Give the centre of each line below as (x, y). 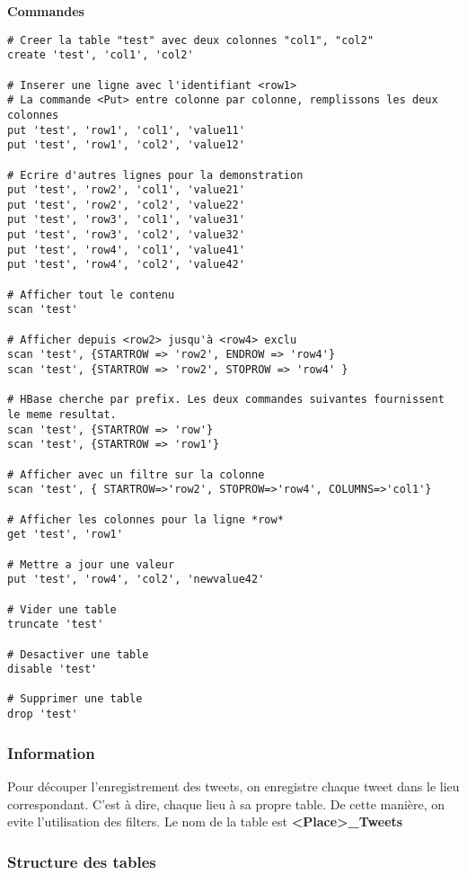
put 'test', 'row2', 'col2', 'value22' (126, 205)
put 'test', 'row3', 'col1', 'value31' (126, 220)
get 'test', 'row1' (65, 535)
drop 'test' (43, 714)
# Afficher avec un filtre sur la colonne (136, 474)
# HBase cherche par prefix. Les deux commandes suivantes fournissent (226, 400)
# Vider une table (62, 609)
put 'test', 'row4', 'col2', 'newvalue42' (136, 580)
